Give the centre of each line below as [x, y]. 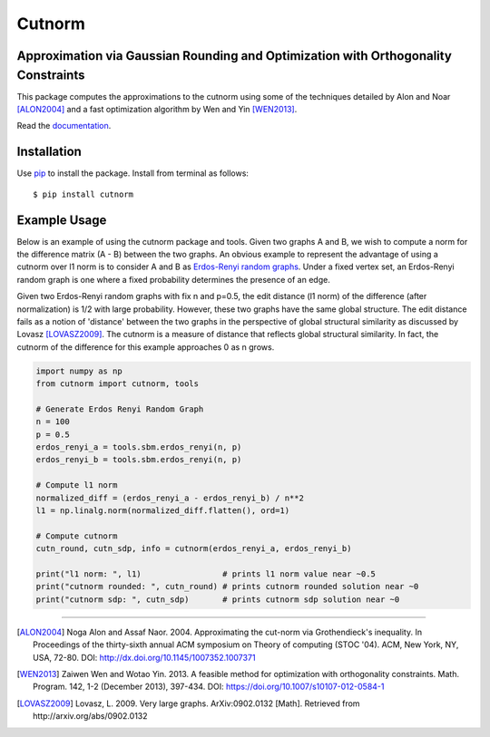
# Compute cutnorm [77, 536]
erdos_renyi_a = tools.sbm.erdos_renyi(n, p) [139, 447]
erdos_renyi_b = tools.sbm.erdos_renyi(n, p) [139, 460]
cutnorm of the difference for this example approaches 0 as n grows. [146, 347]
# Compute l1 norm [77, 485]
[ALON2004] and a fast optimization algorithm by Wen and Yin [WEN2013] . [157, 110]
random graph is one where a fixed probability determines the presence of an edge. [173, 279]
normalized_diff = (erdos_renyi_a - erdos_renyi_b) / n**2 [170, 498]
